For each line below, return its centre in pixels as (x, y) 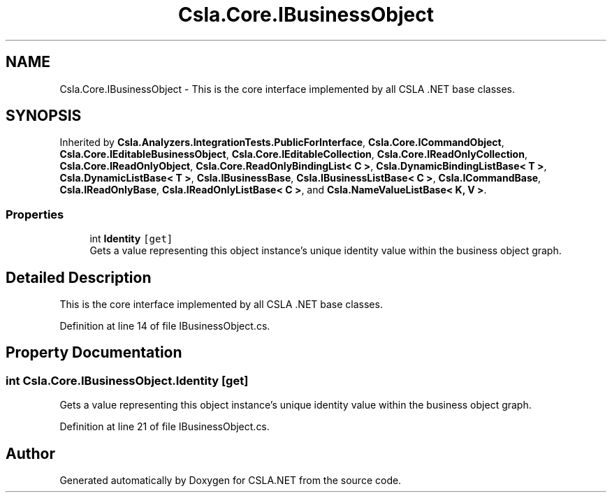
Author (30, 453)
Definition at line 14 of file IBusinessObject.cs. (165, 326)
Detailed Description (79, 277)
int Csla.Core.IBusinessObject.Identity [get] (127, 380)
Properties (35, 214)
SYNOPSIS (44, 116)
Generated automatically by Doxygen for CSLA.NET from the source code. (231, 481)
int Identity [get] (131, 239)
